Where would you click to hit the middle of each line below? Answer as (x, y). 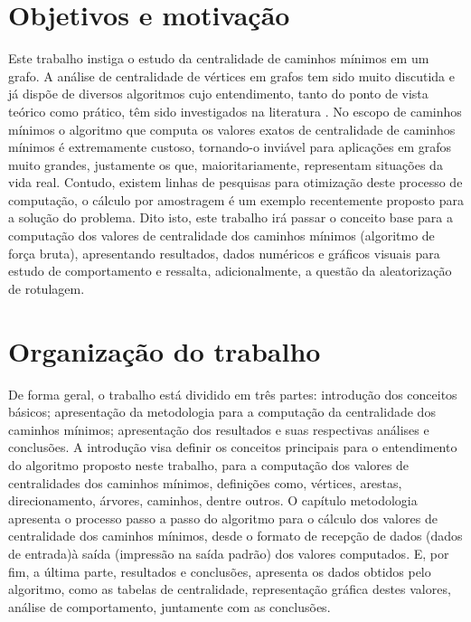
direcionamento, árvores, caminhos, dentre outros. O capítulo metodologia (213, 500)
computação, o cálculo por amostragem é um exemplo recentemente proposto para (236, 199)
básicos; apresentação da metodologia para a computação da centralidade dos (222, 412)
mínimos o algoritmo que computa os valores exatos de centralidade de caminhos (232, 129)
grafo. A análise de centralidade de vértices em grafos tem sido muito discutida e (231, 75)
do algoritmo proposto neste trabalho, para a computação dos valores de (209, 464)
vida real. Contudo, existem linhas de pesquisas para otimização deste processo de (235, 182)
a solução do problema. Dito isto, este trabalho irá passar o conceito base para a (231, 217)
